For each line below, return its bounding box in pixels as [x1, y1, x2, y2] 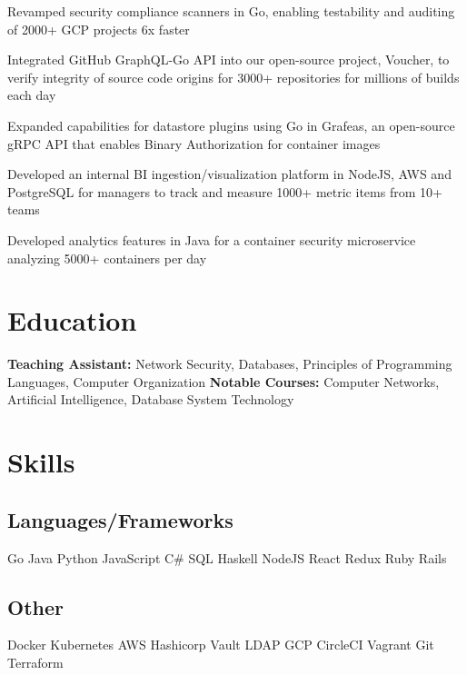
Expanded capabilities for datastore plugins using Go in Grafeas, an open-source [7, 115, 455, 134]
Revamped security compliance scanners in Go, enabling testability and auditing [7, 2, 455, 20]
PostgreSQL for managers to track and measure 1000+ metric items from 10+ [7, 182, 442, 201]
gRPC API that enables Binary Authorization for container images [7, 134, 381, 153]
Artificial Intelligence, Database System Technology [7, 390, 294, 409]
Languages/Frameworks [7, 505, 233, 533]
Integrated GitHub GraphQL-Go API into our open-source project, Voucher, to [7, 50, 450, 69]
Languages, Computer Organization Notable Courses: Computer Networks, [7, 372, 440, 391]
